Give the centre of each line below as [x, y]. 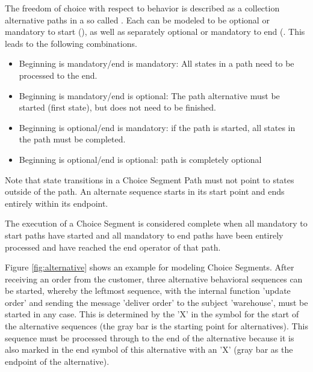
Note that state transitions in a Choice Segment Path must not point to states [150, 179]
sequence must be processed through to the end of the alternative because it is [150, 337]
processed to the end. [58, 75]
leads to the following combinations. [71, 43]
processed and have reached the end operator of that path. [113, 247]
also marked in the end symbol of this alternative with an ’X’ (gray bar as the [149, 349]
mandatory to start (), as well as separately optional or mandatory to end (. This [155, 32]
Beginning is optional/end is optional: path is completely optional [140, 159]
